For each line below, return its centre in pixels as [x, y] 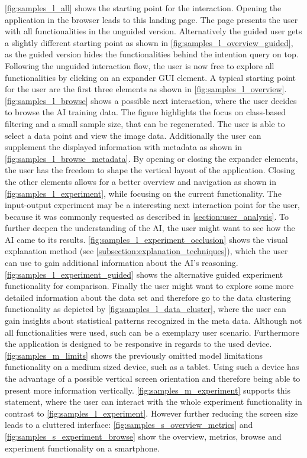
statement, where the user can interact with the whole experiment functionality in [153, 402]
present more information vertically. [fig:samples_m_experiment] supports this [148, 390]
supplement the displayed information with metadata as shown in [123, 147]
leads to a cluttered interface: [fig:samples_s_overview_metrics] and [129, 425]
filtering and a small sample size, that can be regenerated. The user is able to [145, 123]
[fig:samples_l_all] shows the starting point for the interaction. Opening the [143, 8]
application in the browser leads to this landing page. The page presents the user [151, 19]
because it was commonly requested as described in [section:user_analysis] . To [147, 216]
